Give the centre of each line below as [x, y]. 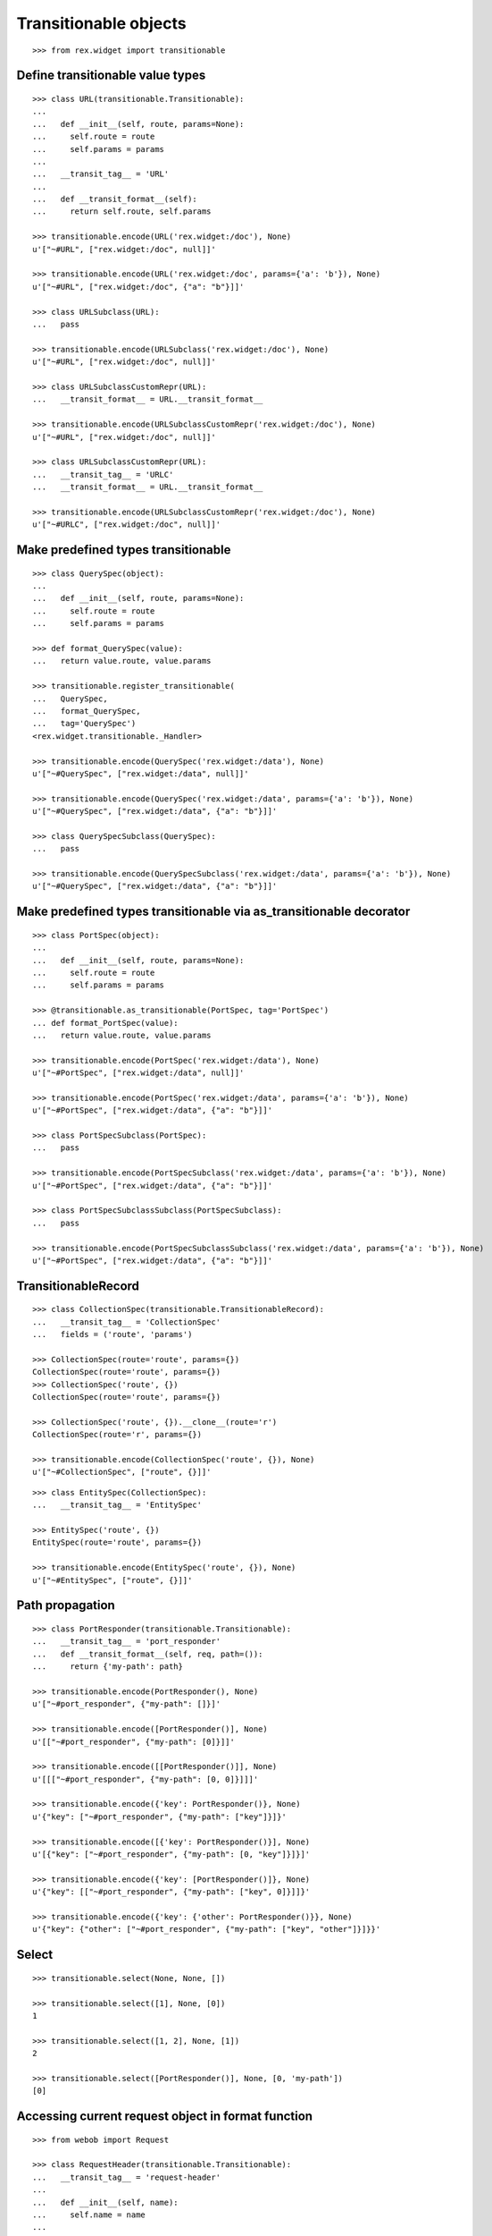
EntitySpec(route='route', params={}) [117, 1542]
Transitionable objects [101, 23]
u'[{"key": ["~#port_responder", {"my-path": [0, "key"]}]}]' [171, 1855]
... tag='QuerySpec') [84, 724]
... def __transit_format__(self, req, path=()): [148, 1654]
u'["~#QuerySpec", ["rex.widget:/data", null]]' [141, 773]
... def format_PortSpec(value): [105, 1023]
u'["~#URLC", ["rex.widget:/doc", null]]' [127, 525]
